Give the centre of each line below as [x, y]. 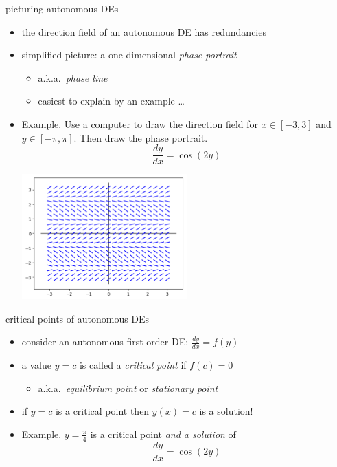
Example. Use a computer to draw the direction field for [140, 123]
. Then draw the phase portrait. [141, 137]
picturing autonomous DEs [62, 8]
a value [36, 365]
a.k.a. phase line [73, 77]
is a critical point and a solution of [163, 434]
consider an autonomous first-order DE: [105, 341]
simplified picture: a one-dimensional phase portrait [129, 55]
